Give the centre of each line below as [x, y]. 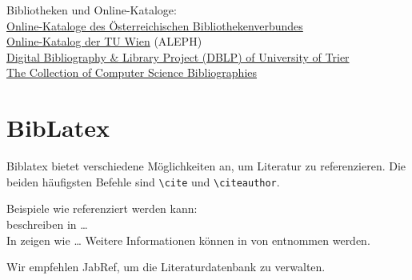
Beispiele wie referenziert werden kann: [102, 208]
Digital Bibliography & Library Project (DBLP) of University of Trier [178, 56]
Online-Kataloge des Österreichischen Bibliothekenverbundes [155, 25]
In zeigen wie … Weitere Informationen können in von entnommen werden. [188, 240]
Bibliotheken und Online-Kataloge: [92, 10]
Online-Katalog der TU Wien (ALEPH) [104, 41]
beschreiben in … [47, 224]
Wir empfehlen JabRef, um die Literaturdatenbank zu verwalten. [166, 267]
